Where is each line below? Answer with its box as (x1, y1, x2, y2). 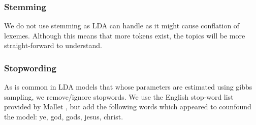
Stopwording (4, 61, 56, 74)
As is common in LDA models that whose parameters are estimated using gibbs (4, 81, 252, 92)
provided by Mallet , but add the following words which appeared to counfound (4, 101, 251, 112)
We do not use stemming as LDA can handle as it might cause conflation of (4, 20, 240, 31)
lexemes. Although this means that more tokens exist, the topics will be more (4, 30, 245, 40)
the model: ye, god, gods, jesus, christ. (4, 111, 123, 121)
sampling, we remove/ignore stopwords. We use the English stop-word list (4, 91, 234, 102)
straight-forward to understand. (4, 40, 102, 51)
